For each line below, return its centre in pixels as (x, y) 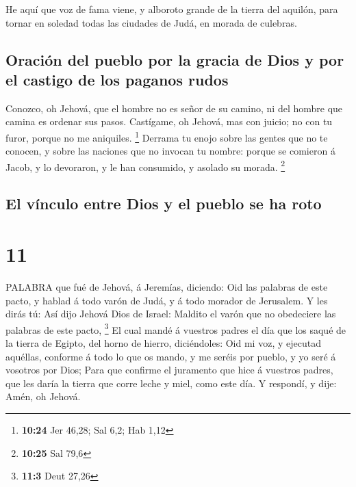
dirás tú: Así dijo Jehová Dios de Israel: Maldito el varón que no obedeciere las (171, 314)
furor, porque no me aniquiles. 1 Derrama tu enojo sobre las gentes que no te (167, 136)
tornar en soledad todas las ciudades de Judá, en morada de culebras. (151, 22)
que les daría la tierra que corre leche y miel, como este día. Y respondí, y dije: (171, 383)
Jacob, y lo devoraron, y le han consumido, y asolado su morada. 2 (145, 166)
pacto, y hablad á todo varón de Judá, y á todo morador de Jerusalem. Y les (167, 300)
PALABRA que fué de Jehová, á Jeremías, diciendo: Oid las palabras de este (167, 286)
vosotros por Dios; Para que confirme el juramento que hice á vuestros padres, (169, 370)
